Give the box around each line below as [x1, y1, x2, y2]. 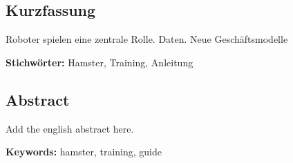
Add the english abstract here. [6, 121, 134, 135]
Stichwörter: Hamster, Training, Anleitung [6, 55, 193, 69]
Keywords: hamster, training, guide [6, 144, 162, 159]
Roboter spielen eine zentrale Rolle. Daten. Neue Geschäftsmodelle [6, 32, 288, 46]
